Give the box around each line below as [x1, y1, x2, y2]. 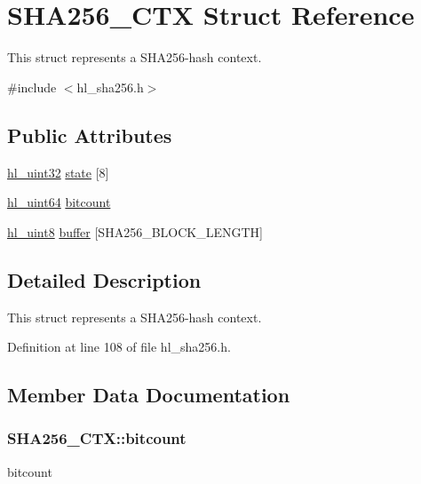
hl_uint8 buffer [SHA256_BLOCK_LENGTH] [7, 222, 263, 241]
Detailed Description [7, 266, 202, 293]
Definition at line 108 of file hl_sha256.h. [7, 337, 231, 356]
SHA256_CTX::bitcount [7, 427, 187, 449]
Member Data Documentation [7, 381, 290, 409]
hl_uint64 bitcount [7, 193, 111, 211]
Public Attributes [7, 121, 172, 148]
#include [7, 77, 57, 96]
